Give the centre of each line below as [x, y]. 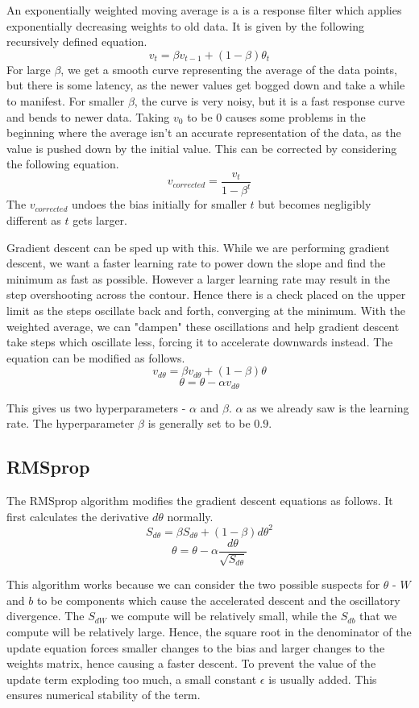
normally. [190, 516]
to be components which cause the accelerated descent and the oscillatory [218, 600]
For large [29, 69]
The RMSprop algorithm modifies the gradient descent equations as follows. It [200, 501]
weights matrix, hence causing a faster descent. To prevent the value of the [191, 663]
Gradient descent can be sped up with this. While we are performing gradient [198, 247]
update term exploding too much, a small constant [132, 679]
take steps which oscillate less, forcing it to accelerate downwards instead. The [200, 342]
